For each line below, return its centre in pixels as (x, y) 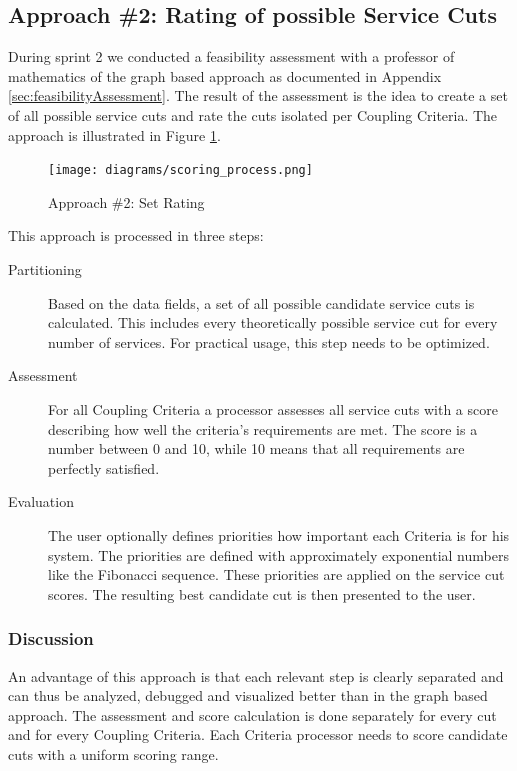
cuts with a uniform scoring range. (113, 753)
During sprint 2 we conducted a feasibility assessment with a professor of (231, 56)
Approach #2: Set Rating (126, 201)
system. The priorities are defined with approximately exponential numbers (278, 554)
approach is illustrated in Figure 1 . (114, 134)
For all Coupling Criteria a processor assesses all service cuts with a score (273, 408)
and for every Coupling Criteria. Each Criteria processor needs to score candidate (258, 734)
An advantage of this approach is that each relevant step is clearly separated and (256, 675)
